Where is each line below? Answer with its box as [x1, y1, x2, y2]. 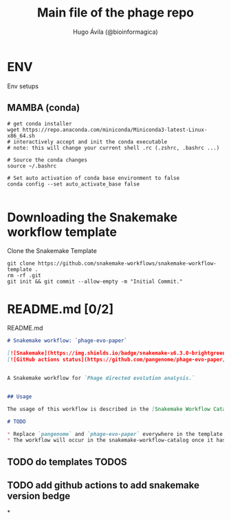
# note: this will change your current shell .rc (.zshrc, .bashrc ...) [7, 144, 220, 151]
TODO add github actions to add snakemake [7, 479, 199, 491]
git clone [7, 260, 36, 267]
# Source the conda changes [7, 157, 88, 163]
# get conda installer [7, 120, 72, 127]
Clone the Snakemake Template [7, 247, 98, 255]
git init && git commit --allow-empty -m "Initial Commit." [7, 278, 184, 286]
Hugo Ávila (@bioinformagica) [73, 28, 158, 36]
